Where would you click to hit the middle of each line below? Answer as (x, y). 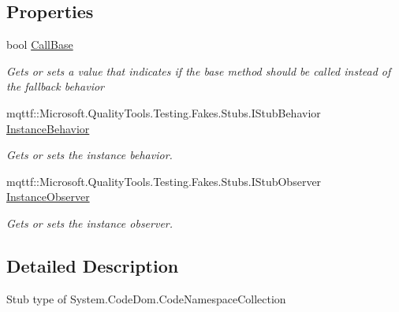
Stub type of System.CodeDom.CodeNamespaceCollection (146, 298)
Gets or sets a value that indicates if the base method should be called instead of (199, 71)
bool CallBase (40, 45)
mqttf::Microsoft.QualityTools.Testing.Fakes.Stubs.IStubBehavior (164, 112)
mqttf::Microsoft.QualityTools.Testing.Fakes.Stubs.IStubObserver (164, 181)
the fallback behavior (55, 86)
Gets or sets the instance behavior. (89, 155)
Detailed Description (93, 265)
